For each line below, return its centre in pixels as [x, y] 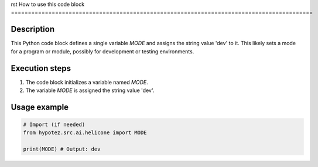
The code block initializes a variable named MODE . [87, 82]
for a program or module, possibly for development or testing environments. [102, 51]
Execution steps [41, 68]
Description [33, 29]
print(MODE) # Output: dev [62, 149]
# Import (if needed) [54, 124]
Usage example [40, 107]
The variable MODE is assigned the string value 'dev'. [90, 90]
